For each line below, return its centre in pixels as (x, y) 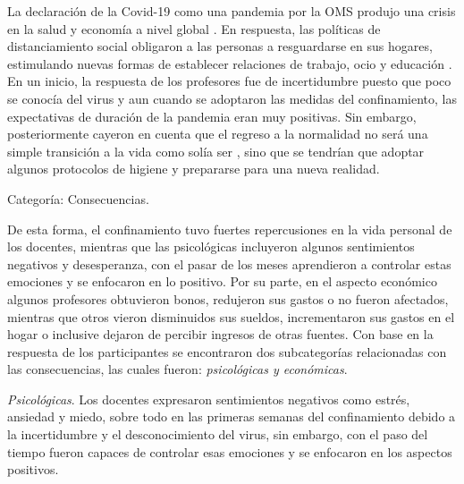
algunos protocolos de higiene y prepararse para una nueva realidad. (194, 169)
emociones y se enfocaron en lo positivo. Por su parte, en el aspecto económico (222, 281)
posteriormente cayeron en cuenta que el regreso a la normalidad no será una (218, 134)
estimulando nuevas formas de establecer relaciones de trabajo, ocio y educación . (230, 63)
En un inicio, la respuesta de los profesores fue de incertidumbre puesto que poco (229, 81)
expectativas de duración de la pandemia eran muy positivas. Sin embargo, (212, 116)
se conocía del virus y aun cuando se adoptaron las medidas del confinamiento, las (232, 98)
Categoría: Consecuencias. (78, 198)
